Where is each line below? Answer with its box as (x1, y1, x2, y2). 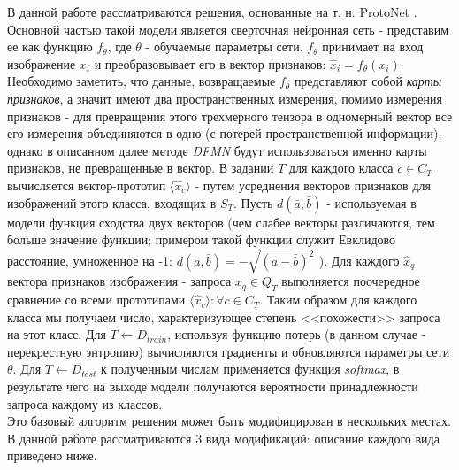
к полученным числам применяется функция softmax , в (101, 359, 400, 378)
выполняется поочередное (281, 272, 420, 290)
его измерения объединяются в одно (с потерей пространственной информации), (7, 124, 442, 143)
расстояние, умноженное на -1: (7, 251, 172, 269)
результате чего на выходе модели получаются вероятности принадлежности (7, 377, 418, 396)
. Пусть (233, 193, 273, 212)
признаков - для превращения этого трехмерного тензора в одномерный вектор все (7, 106, 453, 125)
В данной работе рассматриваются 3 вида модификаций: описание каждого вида (7, 428, 440, 447)
